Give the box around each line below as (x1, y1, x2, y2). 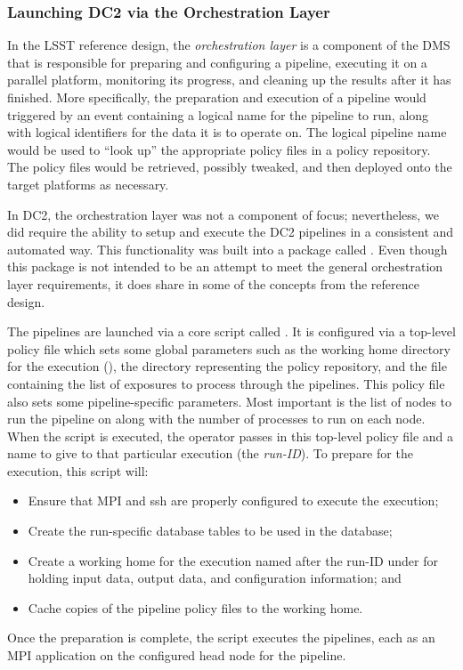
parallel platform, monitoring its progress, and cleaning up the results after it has (7, 70, 451, 89)
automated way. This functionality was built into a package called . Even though (7, 239, 448, 258)
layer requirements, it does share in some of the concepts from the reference (7, 274, 419, 293)
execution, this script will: (7, 461, 149, 480)
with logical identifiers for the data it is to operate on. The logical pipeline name (7, 123, 447, 141)
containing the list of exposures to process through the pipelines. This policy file (7, 374, 445, 392)
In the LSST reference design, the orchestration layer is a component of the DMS (7, 36, 451, 54)
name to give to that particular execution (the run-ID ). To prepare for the (7, 444, 413, 463)
